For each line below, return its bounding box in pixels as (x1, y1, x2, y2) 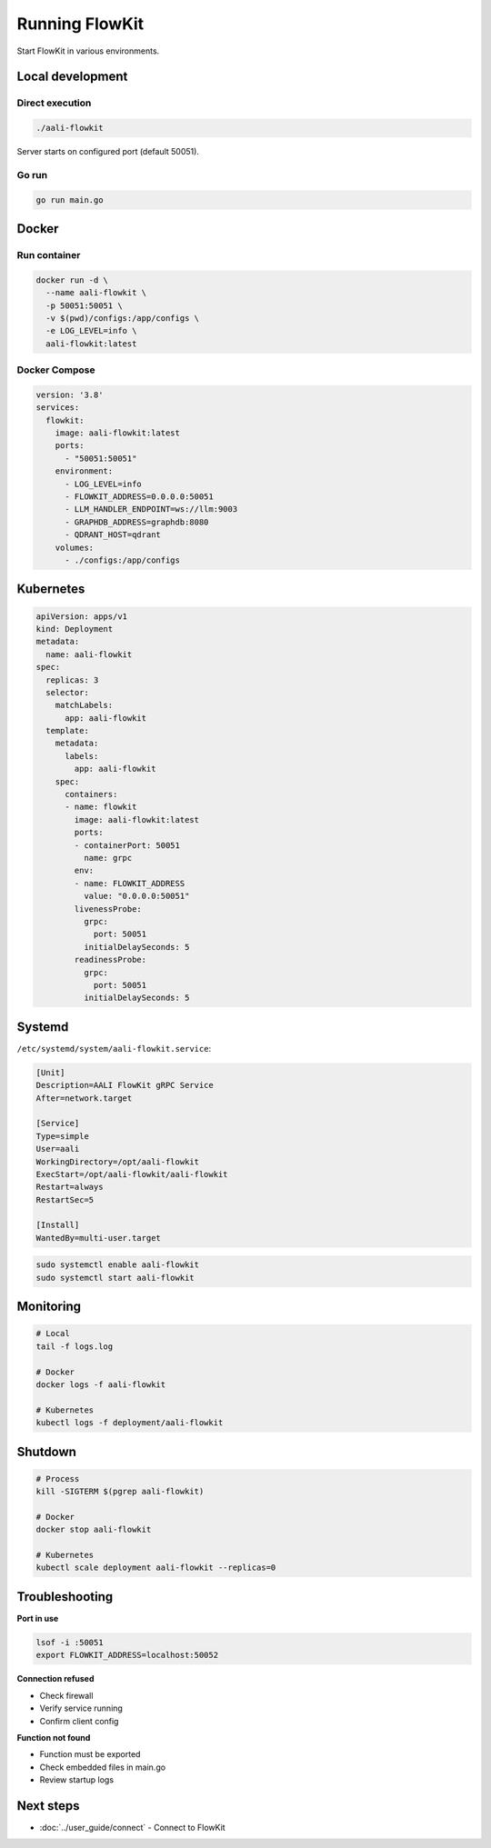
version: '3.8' (35, 389, 104, 400)
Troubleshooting (16, 1589, 114, 1604)
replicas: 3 (45, 674, 99, 685)
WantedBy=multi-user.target (35, 1233, 161, 1243)
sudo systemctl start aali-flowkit (35, 1273, 195, 1283)
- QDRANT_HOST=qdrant (65, 530, 161, 540)
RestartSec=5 (35, 1194, 95, 1204)
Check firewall (39, 1690, 94, 1701)
